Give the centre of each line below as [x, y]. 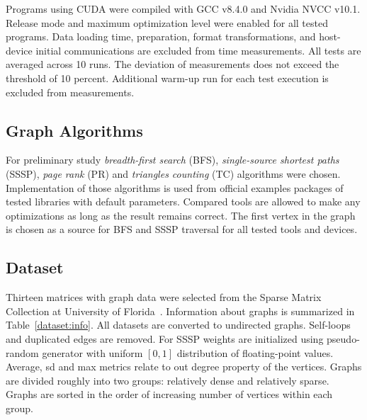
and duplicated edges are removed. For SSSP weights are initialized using [165, 338]
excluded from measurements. [70, 92]
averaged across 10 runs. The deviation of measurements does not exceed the [173, 64]
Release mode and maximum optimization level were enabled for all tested [167, 22]
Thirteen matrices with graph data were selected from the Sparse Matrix [164, 297]
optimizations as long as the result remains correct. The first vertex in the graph [181, 215]
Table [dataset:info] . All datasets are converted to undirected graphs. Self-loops [178, 325]
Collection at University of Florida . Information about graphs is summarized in [180, 311]
